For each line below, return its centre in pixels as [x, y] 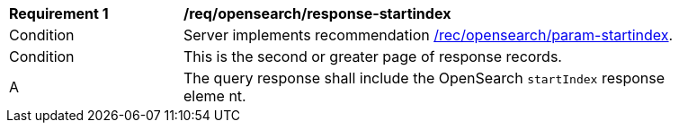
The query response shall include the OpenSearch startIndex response [424, 78]
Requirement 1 [59, 13]
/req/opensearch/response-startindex [317, 13]
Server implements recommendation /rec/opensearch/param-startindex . [429, 35]
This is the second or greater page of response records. [373, 56]
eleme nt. [215, 96]
